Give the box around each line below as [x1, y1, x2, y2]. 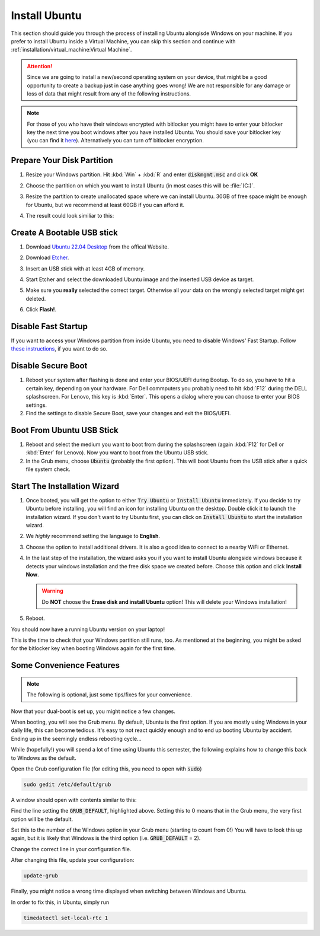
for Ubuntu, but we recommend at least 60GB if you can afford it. [25, 201, 185, 208]
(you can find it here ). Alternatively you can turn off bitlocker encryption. [27, 137, 204, 144]
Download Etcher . [25, 254, 69, 261]
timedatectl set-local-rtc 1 [23, 914, 108, 921]
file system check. [25, 466, 71, 473]
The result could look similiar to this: [25, 212, 114, 219]
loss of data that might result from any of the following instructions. [27, 90, 191, 97]
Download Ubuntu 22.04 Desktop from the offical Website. [25, 243, 169, 250]
